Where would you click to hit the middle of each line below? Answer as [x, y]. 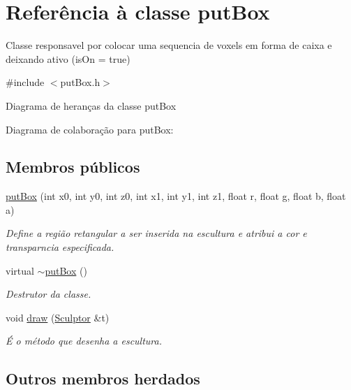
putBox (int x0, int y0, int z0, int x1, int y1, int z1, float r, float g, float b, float [176, 196]
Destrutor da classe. [48, 294]
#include [25, 82]
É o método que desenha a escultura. [84, 341]
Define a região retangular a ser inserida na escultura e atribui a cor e [156, 233]
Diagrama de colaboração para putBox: [90, 129]
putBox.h [80, 82]
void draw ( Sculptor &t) [58, 317]
